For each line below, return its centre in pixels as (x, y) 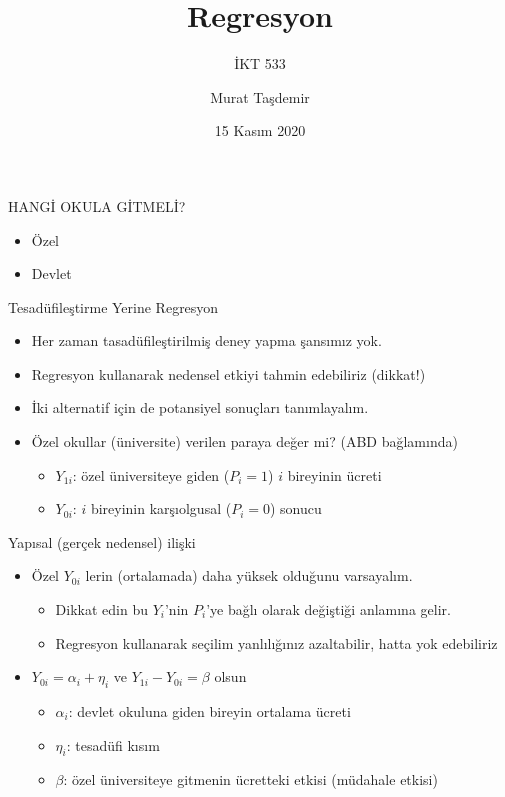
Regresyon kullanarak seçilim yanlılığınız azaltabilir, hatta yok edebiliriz (276, 642)
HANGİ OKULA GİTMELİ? (97, 205)
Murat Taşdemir (260, 96)
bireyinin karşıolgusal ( (161, 508)
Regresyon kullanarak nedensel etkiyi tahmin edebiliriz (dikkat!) (228, 373)
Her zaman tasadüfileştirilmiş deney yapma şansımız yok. (206, 340)
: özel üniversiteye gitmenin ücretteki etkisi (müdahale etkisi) (250, 779)
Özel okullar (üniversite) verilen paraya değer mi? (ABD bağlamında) (244, 441)
